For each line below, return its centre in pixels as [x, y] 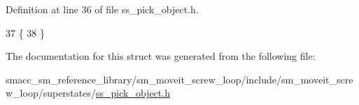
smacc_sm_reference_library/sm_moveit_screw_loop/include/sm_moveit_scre [179, 79]
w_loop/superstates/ [51, 93]
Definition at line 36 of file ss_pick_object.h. [102, 9]
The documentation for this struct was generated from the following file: [161, 56]
